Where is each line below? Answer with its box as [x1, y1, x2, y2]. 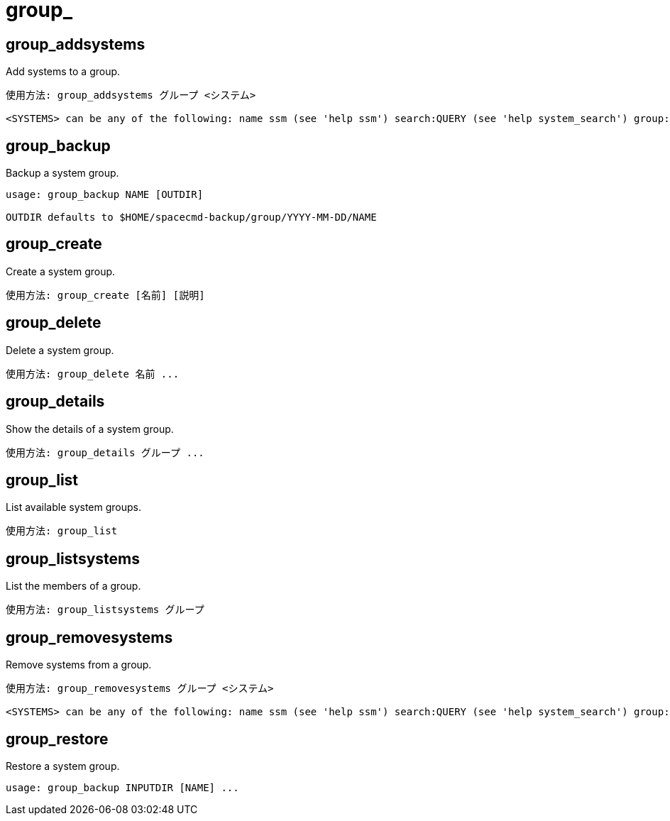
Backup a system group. [6, 167, 119, 180]
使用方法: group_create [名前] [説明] [6, 289, 205, 301]
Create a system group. [6, 265, 116, 277]
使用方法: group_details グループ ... [6, 446, 204, 458]
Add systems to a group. [6, 65, 121, 78]
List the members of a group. [6, 580, 141, 593]
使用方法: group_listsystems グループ [6, 604, 204, 616]
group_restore [6, 729, 109, 748]
